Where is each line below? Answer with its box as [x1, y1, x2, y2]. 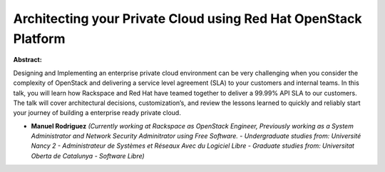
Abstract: [13, 56, 42, 64]
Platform [13, 31, 66, 46]
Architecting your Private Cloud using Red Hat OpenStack [13, 11, 362, 26]
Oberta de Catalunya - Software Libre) [31, 151, 145, 160]
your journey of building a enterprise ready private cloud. [13, 108, 181, 117]
